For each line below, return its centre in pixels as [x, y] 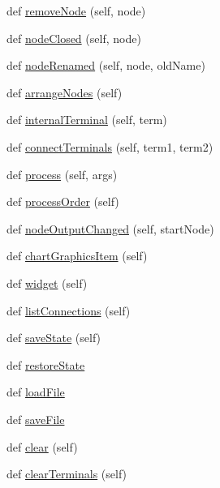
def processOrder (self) [63, 201]
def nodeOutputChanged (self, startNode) [110, 228]
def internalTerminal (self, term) [87, 120]
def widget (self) [47, 283]
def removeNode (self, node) [76, 11]
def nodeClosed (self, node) [74, 38]
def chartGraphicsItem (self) [77, 256]
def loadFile [36, 392]
